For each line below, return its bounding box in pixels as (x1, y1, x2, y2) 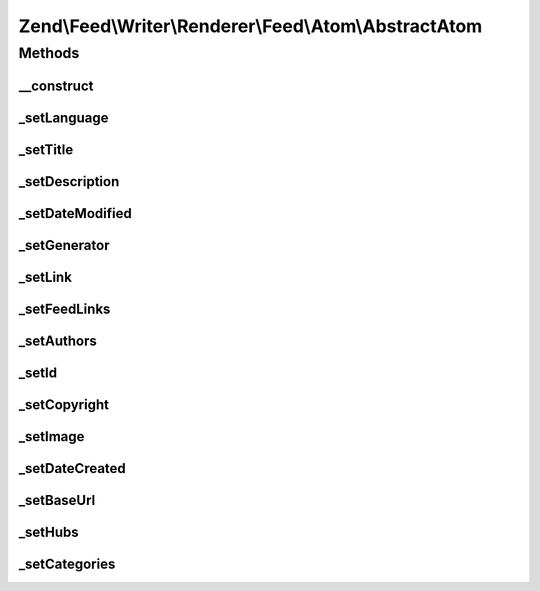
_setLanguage (18, 109, 109, 126)
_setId (18, 364, 58, 381)
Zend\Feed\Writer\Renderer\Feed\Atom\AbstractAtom (18, 15, 483, 37)
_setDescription (18, 173, 120, 190)
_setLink (18, 268, 72, 285)
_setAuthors (18, 332, 97, 349)
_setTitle (18, 141, 74, 158)
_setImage (18, 428, 85, 445)
